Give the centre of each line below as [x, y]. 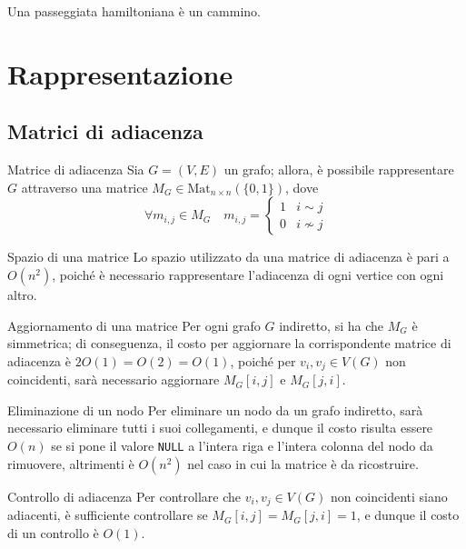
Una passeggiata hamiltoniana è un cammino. [134, 11]
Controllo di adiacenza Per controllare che [124, 496]
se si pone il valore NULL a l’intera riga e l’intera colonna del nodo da [242, 445]
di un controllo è [53, 532]
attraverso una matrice [84, 187]
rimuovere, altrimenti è [71, 463]
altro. [22, 294]
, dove [302, 187]
